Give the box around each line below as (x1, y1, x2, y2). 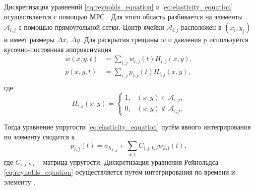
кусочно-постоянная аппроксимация (4, 44, 112, 54)
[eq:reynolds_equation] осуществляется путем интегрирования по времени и (4, 167, 235, 177)
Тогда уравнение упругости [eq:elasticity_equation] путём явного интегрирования (4, 122, 251, 132)
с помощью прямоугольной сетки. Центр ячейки (18, 22, 164, 32)
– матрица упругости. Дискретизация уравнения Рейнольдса (37, 156, 219, 167)
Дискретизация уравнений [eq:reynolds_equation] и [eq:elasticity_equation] (4, 1, 233, 11)
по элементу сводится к (4, 131, 75, 141)
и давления (168, 34, 201, 45)
